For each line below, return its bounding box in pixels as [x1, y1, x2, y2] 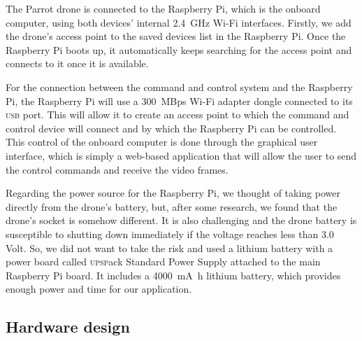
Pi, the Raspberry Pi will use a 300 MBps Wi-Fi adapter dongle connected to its [6, 93, 353, 108]
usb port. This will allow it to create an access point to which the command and [6, 107, 349, 122]
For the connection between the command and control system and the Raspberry [6, 79, 353, 94]
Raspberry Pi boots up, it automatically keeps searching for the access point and [6, 42, 352, 57]
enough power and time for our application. [6, 281, 192, 296]
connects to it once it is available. [6, 56, 149, 71]
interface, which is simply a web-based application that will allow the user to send [6, 148, 357, 162]
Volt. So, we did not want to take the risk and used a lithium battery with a [6, 240, 333, 255]
